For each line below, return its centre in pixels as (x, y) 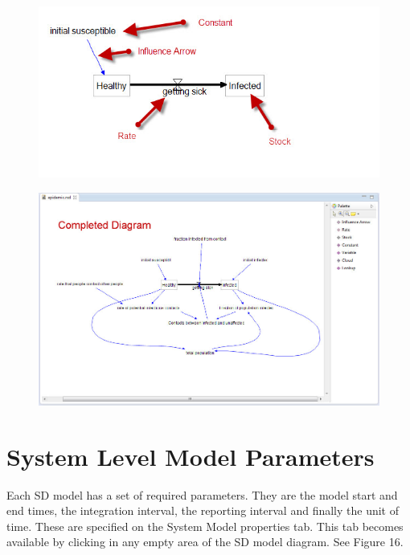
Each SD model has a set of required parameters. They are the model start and (202, 494)
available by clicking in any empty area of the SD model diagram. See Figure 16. (205, 542)
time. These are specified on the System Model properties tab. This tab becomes (205, 526)
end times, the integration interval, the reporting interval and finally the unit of (203, 510)
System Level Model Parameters (191, 456)
